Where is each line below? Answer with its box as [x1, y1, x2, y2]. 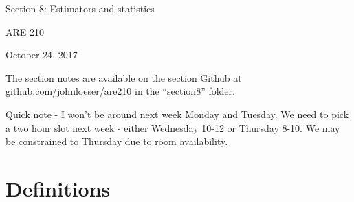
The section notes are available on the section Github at [5, 70, 242, 85]
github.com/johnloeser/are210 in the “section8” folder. [5, 84, 235, 98]
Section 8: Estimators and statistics [5, 1, 155, 15]
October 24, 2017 [5, 47, 78, 62]
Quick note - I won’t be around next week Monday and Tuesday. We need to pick [5, 106, 349, 121]
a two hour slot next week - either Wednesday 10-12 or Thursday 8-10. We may [5, 120, 340, 135]
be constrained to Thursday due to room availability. [5, 134, 228, 148]
